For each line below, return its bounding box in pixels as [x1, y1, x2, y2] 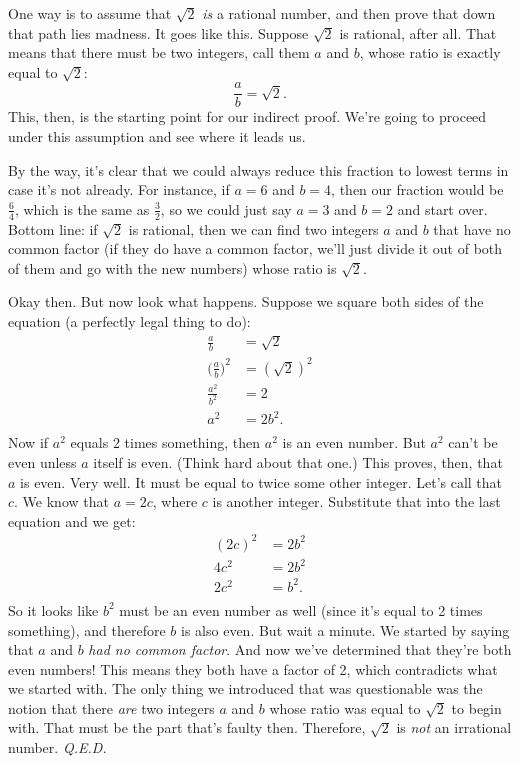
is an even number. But [282, 432, 426, 453]
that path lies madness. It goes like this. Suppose [8, 22, 309, 43]
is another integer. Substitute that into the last [212, 491, 501, 512]
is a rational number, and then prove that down [202, 3, 496, 23]
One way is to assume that [8, 3, 172, 23]
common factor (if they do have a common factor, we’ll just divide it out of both [8, 238, 503, 259]
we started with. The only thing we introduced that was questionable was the [8, 678, 483, 699]
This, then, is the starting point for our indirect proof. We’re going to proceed [8, 106, 487, 127]
